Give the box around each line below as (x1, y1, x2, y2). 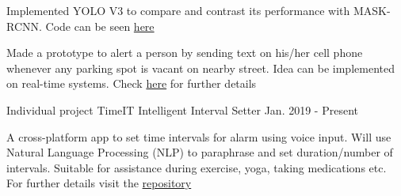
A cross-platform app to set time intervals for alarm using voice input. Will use (6, 128, 391, 145)
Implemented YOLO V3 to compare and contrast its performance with (6, 2, 350, 18)
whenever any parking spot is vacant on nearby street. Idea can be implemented (6, 59, 395, 76)
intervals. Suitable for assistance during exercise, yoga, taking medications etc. (6, 159, 387, 175)
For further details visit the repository (6, 175, 192, 191)
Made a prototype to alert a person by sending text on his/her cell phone (6, 44, 363, 61)
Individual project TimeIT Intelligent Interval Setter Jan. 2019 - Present (6, 101, 358, 118)
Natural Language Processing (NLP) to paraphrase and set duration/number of (6, 144, 393, 160)
